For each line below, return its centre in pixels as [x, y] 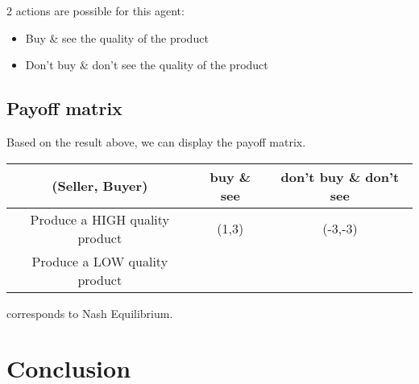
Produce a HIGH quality [100, 219]
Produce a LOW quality [100, 261]
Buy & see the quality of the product [117, 37]
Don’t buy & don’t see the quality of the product [147, 65]
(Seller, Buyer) [100, 186]
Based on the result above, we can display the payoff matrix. [156, 141]
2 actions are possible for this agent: [95, 10]
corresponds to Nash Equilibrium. [90, 313]
